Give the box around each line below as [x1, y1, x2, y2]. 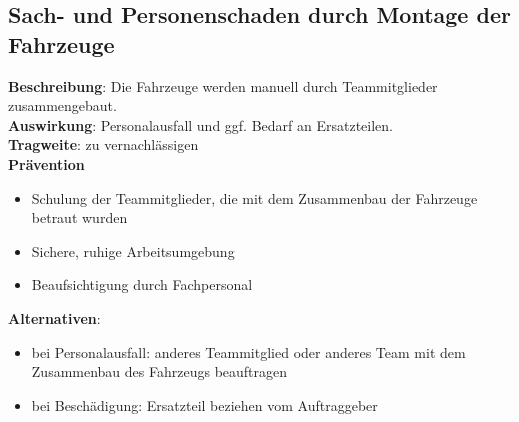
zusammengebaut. [8, 95, 117, 116]
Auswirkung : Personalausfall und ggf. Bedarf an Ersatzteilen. [8, 114, 394, 135]
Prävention [8, 153, 85, 174]
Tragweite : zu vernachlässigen [8, 134, 199, 155]
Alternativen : [8, 307, 101, 328]
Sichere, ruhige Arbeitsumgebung [31, 240, 235, 261]
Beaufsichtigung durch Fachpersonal [31, 274, 253, 295]
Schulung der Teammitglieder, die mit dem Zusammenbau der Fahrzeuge [31, 187, 478, 208]
